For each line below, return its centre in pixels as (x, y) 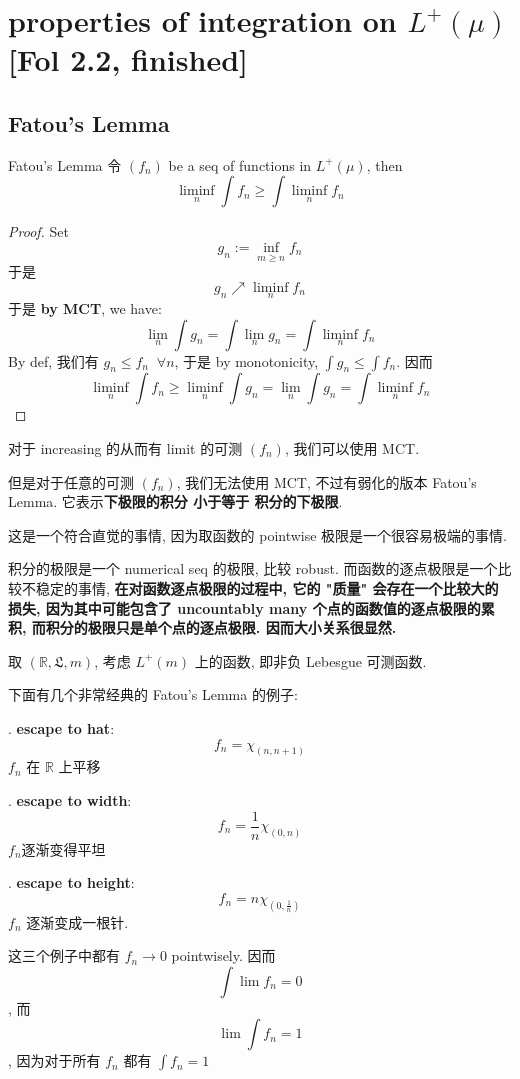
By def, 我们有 (53, 360)
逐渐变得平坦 (63, 848)
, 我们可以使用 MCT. (352, 447)
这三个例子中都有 (64, 955)
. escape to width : (70, 799)
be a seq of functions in (240, 164)
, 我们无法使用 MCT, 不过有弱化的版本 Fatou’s (326, 481)
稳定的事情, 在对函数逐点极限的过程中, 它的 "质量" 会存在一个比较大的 (267, 587)
